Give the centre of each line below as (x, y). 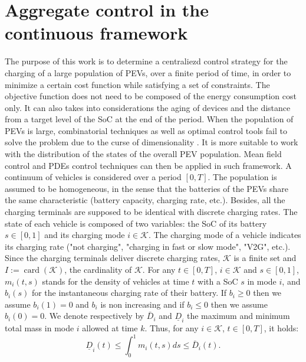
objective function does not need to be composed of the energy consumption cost (151, 96)
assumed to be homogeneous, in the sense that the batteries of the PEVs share (147, 188)
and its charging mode (85, 235)
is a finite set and (265, 258)
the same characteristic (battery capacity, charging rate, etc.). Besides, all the (145, 200)
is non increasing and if (142, 304)
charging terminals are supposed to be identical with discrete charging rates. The (151, 212)
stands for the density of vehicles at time (116, 281)
